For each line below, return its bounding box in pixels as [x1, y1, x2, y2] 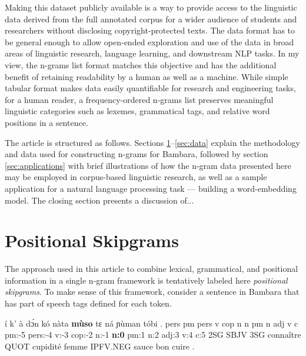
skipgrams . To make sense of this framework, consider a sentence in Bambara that [5, 285, 300, 298]
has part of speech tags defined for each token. [5, 297, 172, 309]
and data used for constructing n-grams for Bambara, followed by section [5, 148, 268, 160]
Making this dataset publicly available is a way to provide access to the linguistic [5, 1, 297, 13]
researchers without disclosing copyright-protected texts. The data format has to [5, 24, 295, 36]
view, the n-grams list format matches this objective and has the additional [5, 58, 277, 71]
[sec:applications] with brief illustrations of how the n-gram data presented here [5, 159, 291, 171]
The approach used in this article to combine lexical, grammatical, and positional [5, 262, 298, 275]
